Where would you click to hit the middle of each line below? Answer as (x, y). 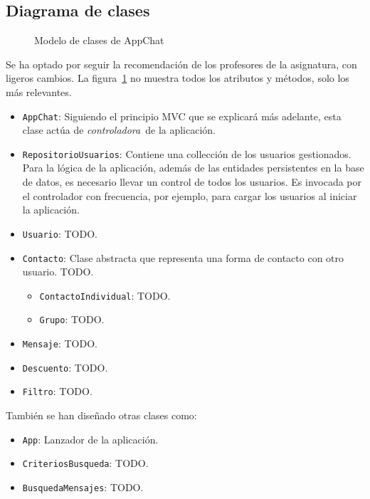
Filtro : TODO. (57, 391)
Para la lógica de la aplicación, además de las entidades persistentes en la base (193, 168)
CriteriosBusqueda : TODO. (85, 463)
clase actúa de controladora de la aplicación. (119, 130)
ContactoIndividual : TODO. (105, 295)
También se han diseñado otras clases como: (101, 415)
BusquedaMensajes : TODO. (83, 487)
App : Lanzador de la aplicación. (90, 439)
